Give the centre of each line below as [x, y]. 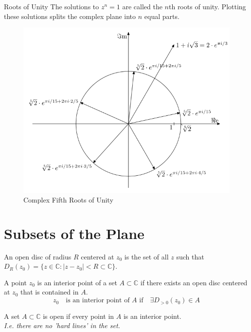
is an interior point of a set [77, 282]
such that [190, 256]
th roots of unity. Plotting [207, 6]
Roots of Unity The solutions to [52, 6]
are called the [142, 6]
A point [16, 282]
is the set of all [146, 256]
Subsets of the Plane [74, 233]
